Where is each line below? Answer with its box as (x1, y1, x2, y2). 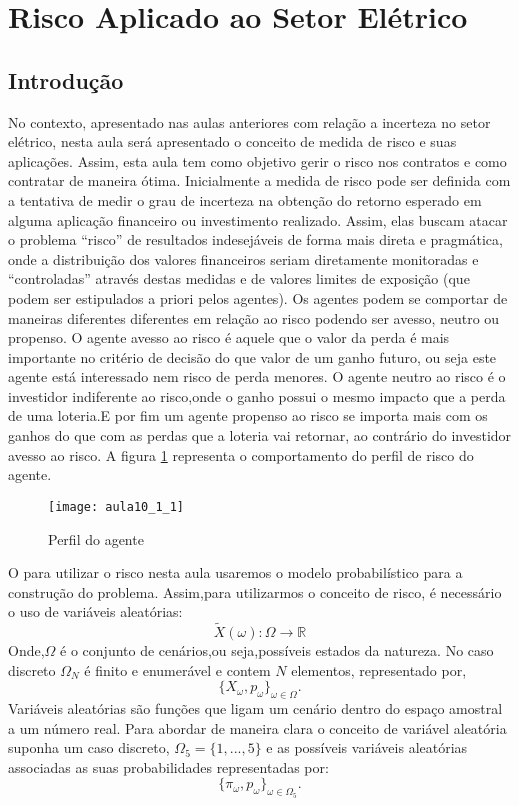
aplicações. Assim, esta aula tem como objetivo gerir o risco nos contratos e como (8, 150, 507, 171)
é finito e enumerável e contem (84, 659, 271, 680)
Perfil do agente (48, 528, 144, 549)
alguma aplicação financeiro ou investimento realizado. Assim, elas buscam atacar (8, 209, 508, 230)
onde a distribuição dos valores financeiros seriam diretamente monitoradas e (8, 248, 479, 269)
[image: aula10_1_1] (48, 499, 185, 514)
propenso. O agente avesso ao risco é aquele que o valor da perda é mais (8, 327, 450, 348)
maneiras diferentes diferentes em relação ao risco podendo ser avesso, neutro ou (8, 307, 500, 328)
